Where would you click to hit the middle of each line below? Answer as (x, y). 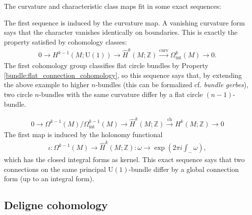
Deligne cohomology (56, 205)
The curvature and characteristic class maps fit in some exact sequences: (113, 6)
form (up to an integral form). (49, 179)
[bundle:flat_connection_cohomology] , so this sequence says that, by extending (123, 75)
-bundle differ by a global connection (184, 169)
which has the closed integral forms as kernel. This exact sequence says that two (125, 159)
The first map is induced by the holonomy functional (83, 134)
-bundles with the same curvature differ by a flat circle (121, 94)
